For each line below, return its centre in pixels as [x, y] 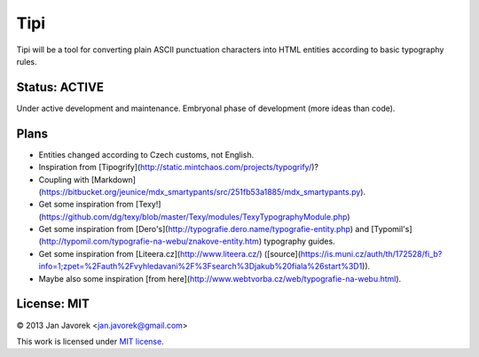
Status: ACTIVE [60, 87]
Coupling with [64, 179]
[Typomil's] [392, 229]
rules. [27, 61]
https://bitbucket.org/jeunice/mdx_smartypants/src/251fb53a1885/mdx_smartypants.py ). [204, 191]
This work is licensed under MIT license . [90, 341]
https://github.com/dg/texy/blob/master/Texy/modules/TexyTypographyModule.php [194, 216]
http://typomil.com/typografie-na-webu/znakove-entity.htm [150, 241]
